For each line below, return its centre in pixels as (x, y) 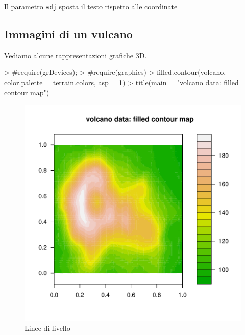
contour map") (27, 92)
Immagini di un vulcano (68, 34)
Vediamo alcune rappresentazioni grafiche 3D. (76, 55)
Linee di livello (47, 328)
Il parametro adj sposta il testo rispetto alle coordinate (91, 6)
